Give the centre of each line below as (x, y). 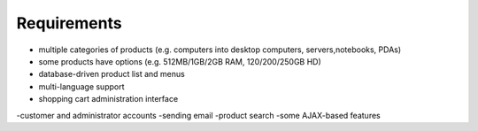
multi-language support (81, 86)
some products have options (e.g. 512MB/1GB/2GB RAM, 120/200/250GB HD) (180, 61)
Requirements (69, 23)
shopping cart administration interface (108, 99)
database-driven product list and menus (112, 74)
